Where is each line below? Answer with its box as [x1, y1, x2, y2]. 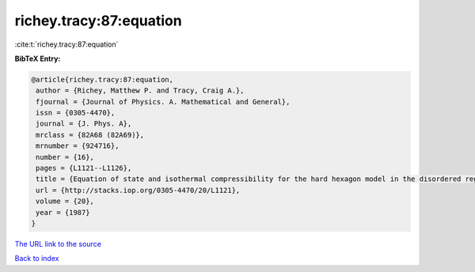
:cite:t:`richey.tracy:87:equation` [14, 40, 119, 49]
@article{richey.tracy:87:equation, [31, 75, 174, 84]
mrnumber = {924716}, [36, 142, 120, 150]
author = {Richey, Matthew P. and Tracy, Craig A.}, [36, 86, 245, 95]
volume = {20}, [36, 197, 95, 206]
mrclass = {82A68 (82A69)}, [36, 130, 145, 139]
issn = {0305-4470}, [36, 108, 116, 118]
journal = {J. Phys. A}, [36, 119, 132, 128]
